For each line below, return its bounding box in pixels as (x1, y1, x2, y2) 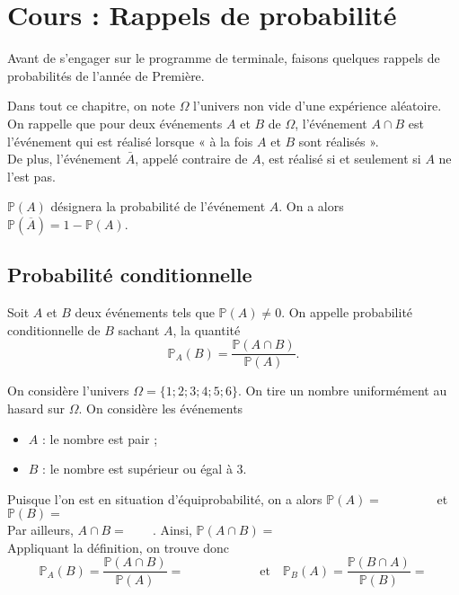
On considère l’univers (7, 381, 129, 400)
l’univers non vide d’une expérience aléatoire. (193, 96, 442, 115)
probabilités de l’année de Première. (7, 66, 205, 84)
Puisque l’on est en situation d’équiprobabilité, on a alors (7, 489, 322, 508)
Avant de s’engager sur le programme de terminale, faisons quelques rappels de (7, 49, 440, 67)
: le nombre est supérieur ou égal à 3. (42, 459, 247, 478)
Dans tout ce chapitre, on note (7, 96, 175, 115)
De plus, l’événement (7, 149, 122, 168)
